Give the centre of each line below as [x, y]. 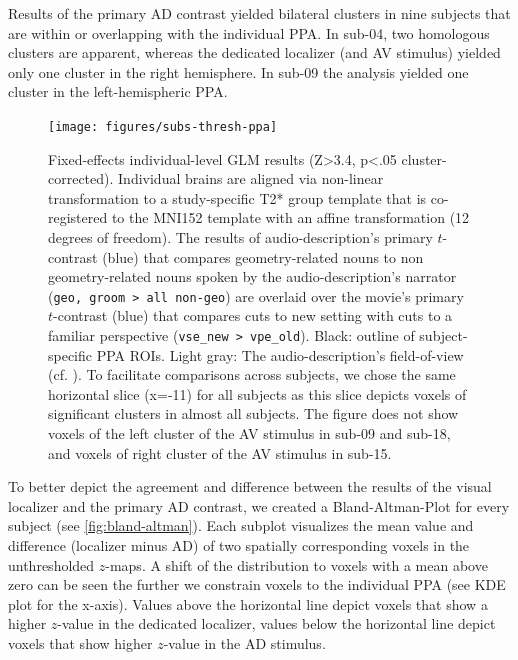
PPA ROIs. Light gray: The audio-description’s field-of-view [280, 354]
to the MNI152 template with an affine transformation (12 [290, 217]
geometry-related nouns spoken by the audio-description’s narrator [252, 276]
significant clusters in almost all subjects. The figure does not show [253, 413]
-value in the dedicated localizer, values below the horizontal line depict [276, 623]
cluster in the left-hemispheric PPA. [118, 91]
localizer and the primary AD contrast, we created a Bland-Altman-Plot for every [259, 505]
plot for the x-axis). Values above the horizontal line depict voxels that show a [248, 603]
